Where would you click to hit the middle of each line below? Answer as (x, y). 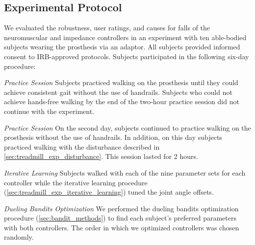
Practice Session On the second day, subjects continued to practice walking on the (127, 127)
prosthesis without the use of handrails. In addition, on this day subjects (113, 137)
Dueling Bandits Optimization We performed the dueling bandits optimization (121, 208)
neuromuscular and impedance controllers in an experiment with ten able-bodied (125, 37)
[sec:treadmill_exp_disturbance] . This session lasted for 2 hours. (101, 156)
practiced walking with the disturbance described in (82, 146)
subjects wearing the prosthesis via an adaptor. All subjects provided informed (122, 47)
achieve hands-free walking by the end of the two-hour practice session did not (122, 101)
